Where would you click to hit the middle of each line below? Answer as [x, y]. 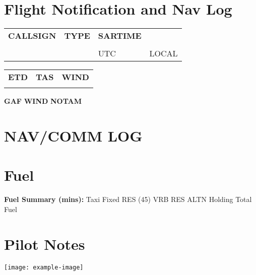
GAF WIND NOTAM [43, 101]
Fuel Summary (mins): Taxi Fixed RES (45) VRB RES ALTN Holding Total [128, 199]
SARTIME [120, 36]
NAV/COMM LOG [73, 135]
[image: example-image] [44, 267]
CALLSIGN [32, 36]
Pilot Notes [45, 244]
